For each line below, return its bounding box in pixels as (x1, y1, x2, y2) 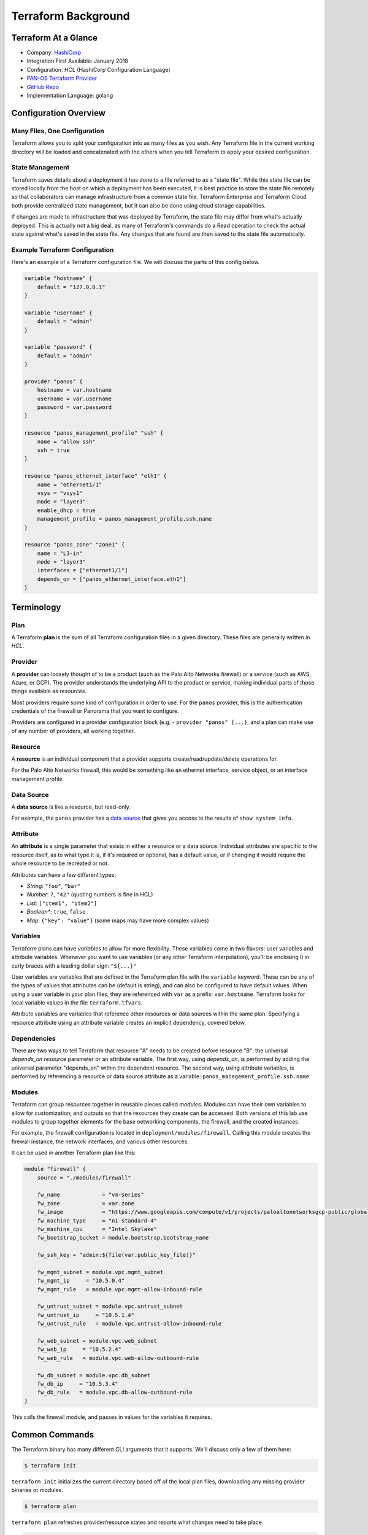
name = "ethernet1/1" (37, 481, 102, 488)
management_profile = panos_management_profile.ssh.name (37, 516, 212, 523)
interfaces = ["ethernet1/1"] (37, 567, 128, 574)
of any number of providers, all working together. (11, 727, 136, 734)
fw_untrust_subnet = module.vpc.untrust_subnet (37, 1303, 183, 1310)
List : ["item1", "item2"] (26, 900, 98, 907)
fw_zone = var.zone (37, 1200, 135, 1207)
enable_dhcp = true (37, 507, 96, 514)
